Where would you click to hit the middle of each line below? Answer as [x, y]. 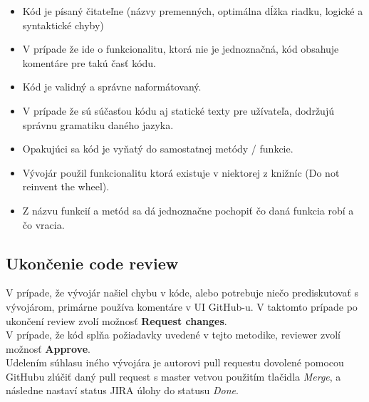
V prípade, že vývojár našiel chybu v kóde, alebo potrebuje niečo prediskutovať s [182, 293]
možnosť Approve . [48, 348]
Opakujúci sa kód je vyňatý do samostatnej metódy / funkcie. [158, 149]
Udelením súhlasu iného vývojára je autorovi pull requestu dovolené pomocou [175, 362]
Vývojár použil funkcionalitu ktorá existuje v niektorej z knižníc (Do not [181, 172]
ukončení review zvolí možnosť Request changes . [116, 320]
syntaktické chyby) [63, 25]
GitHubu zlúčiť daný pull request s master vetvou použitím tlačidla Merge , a [173, 376]
